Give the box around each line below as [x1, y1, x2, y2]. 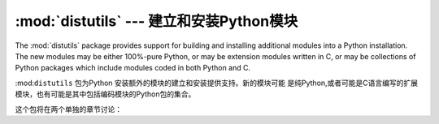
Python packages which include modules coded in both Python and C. [15, 63, 251, 73]
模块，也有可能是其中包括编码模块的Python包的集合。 [15, 89, 196, 99]
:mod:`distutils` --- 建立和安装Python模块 [15, 12, 298, 30]
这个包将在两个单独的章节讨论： [15, 104, 122, 113]
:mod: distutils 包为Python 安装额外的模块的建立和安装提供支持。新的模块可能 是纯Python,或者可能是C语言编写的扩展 [15, 78, 419, 88]
